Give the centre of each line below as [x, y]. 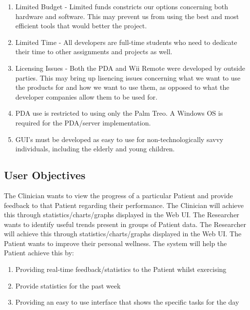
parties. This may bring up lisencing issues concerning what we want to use [128, 77]
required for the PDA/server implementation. [83, 122]
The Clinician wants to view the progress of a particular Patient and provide [118, 195]
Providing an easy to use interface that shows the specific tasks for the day [127, 302]
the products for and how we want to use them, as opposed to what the [122, 87]
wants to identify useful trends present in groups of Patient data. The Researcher [125, 224]
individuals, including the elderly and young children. [95, 149]
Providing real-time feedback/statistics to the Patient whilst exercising [121, 269]
